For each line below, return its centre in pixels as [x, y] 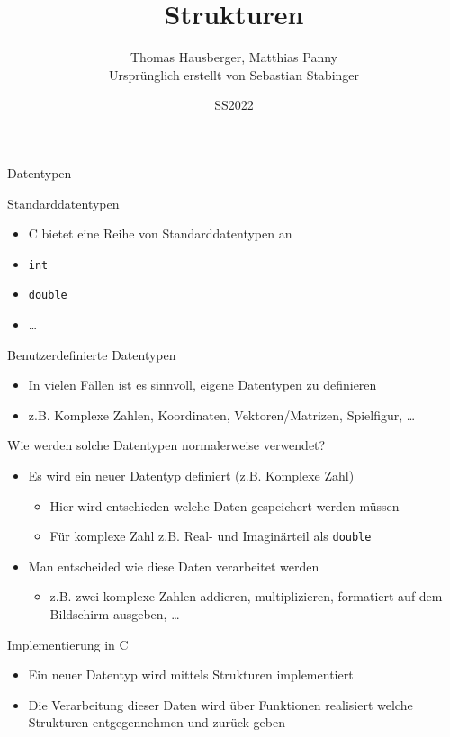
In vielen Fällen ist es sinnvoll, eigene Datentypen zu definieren [202, 385]
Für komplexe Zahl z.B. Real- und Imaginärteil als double [211, 536]
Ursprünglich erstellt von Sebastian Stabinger [234, 74]
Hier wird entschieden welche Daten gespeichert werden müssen [225, 505]
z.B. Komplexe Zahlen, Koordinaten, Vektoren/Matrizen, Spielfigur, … [222, 414]
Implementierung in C [68, 644]
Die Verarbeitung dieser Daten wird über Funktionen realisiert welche [220, 704]
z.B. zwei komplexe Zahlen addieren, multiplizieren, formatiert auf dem [246, 596]
